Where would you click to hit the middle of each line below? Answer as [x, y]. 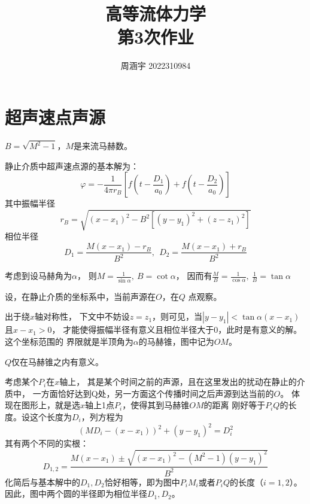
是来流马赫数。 [103, 146]
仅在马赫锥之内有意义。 [58, 361]
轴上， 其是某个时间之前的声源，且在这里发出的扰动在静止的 [178, 382]
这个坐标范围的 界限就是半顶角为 [69, 341]
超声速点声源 [55, 116]
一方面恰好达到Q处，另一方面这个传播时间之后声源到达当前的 [153, 393]
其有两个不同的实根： [47, 443]
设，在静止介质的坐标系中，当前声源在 [80, 296]
